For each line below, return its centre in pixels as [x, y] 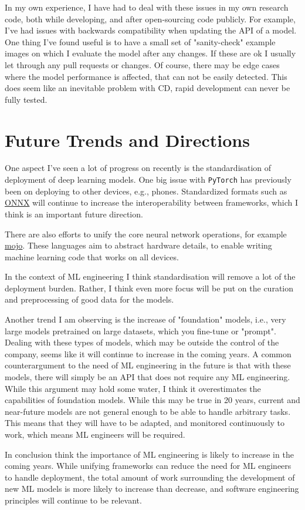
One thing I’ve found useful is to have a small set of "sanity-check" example [140, 41]
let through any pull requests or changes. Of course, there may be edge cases [142, 64]
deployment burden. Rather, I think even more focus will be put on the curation [149, 288]
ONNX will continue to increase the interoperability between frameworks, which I [152, 202]
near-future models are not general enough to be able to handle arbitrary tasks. [148, 411]
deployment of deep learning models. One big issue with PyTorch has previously [148, 179]
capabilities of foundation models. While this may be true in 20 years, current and [152, 400]
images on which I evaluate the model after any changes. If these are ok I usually [150, 53]
